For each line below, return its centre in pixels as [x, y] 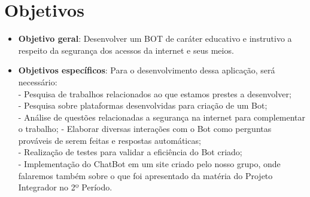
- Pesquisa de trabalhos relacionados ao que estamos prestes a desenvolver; [155, 93]
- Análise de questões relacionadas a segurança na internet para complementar [162, 117]
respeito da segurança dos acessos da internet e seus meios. [126, 50]
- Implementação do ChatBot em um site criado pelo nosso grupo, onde [149, 164]
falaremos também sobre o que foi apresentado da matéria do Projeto [145, 175]
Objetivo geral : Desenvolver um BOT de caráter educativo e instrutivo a [155, 39]
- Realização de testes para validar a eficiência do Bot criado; [130, 152]
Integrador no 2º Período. [65, 187]
